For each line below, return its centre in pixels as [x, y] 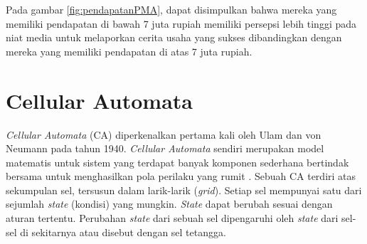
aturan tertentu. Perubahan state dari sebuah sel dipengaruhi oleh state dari [172, 218]
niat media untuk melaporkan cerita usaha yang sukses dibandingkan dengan [174, 37]
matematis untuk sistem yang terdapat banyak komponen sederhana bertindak [177, 162]
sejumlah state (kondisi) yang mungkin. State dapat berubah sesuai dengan [169, 204]
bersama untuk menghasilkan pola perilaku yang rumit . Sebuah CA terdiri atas [181, 176]
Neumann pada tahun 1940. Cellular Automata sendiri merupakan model [165, 148]
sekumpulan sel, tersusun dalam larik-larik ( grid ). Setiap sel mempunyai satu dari [184, 190]
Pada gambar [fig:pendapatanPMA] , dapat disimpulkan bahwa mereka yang [171, 9]
